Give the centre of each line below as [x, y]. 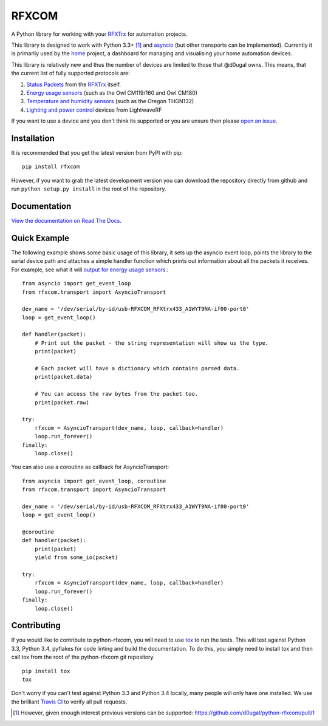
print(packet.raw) [62, 402]
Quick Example [40, 238]
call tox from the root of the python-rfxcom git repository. [83, 657]
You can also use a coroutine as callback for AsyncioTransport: [90, 467]
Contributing [36, 626]
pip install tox [46, 671]
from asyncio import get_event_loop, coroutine [94, 481]
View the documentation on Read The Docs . [66, 221]
